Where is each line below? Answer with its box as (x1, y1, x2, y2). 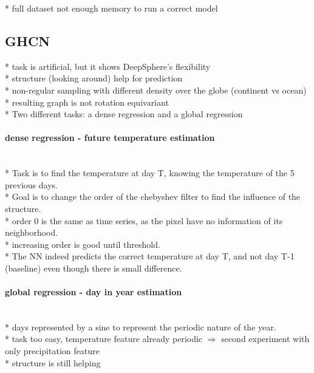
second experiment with (221, 332, 310, 345)
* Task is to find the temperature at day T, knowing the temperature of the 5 (5, 166, 295, 179)
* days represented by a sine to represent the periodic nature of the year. (5, 320, 276, 333)
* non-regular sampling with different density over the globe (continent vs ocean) (5, 83, 307, 96)
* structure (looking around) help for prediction (5, 72, 183, 84)
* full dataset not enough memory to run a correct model (5, 2, 218, 14)
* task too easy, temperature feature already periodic (5, 332, 203, 345)
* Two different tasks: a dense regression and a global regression (5, 108, 243, 120)
